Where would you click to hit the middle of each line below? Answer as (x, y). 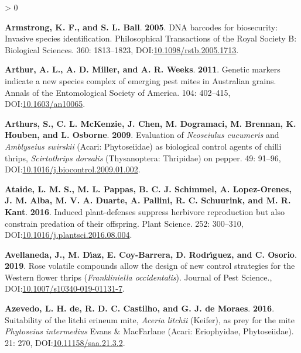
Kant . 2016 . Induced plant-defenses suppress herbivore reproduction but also (145, 211)
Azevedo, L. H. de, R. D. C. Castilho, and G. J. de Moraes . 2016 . (140, 308)
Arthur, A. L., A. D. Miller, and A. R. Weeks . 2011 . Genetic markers (143, 69)
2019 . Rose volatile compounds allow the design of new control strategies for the (150, 266)
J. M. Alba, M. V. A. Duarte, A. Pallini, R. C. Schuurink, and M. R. (148, 200)
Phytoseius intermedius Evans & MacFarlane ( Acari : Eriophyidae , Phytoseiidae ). (149, 331)
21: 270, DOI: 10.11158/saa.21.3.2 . (65, 342)
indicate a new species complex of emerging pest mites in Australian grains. (141, 80)
